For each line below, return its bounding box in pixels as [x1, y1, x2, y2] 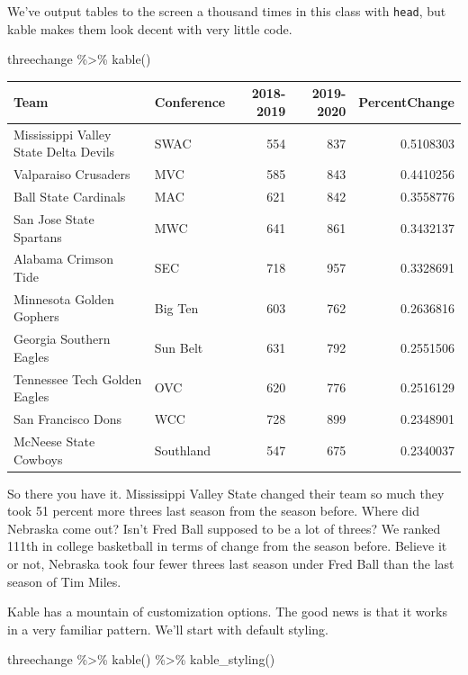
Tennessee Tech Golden [13, 369, 142, 388]
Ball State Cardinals [13, 187, 126, 206]
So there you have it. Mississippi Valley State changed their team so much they [7, 483, 445, 502]
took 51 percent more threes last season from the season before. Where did [7, 501, 419, 520]
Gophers [13, 307, 59, 326]
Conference [154, 93, 226, 112]
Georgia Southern [13, 329, 111, 348]
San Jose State [13, 209, 94, 228]
